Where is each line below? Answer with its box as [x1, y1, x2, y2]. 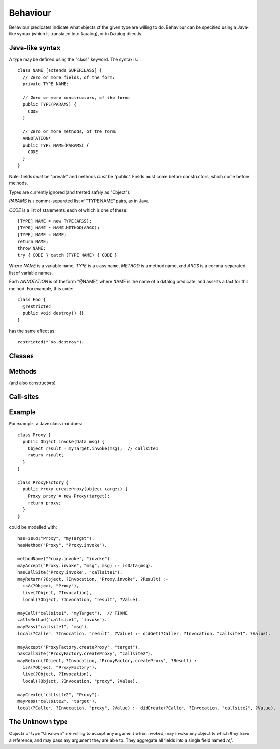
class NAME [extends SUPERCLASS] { [17, 68, 102, 73]
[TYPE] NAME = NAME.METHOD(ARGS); [17, 225, 99, 230]
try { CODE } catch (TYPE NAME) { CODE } [17, 252, 117, 258]
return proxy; [27, 500, 62, 505]
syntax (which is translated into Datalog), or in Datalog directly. [17, 31, 143, 36]
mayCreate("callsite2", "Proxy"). [17, 692, 99, 697]
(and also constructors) [9, 380, 56, 386]
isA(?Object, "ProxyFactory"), [22, 665, 97, 670]
